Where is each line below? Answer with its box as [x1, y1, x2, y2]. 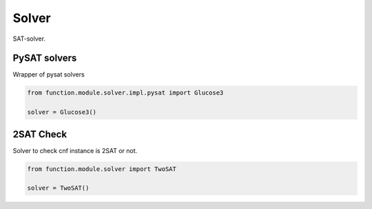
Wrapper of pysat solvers [12, 70, 85, 79]
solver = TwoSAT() [27, 184, 90, 192]
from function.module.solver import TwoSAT [27, 165, 177, 172]
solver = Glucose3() [27, 108, 96, 117]
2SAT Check [12, 128, 68, 140]
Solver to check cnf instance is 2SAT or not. [12, 146, 138, 155]
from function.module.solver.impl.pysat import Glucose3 [27, 89, 224, 97]
